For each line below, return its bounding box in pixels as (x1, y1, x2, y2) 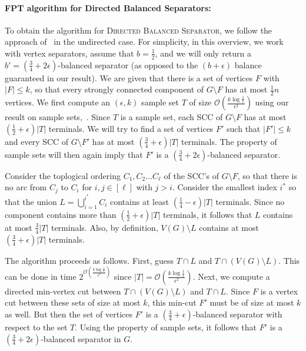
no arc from (5, 181, 47, 193)
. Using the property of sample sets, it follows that (75, 321, 257, 333)
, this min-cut (147, 296, 197, 309)
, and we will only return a (155, 47, 252, 59)
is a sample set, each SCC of (120, 111, 223, 123)
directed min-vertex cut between (5, 284, 121, 297)
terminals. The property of (181, 135, 277, 147)
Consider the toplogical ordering (5, 169, 121, 181)
